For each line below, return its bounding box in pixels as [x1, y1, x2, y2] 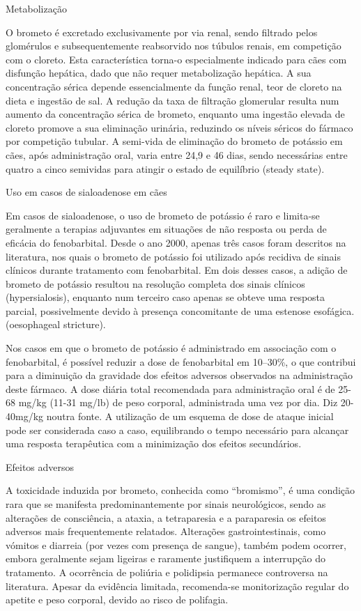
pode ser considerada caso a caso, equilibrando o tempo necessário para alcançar [6, 422, 349, 437]
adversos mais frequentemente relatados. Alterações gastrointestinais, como [6, 524, 326, 539]
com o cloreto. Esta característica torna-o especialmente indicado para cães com [6, 52, 347, 66]
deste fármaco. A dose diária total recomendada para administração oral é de [6, 381, 335, 396]
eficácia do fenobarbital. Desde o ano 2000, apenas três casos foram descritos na [6, 235, 346, 249]
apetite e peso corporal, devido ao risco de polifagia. [6, 592, 229, 607]
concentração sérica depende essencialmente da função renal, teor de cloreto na [6, 79, 342, 93]
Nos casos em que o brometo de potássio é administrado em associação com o [6, 341, 337, 355]
